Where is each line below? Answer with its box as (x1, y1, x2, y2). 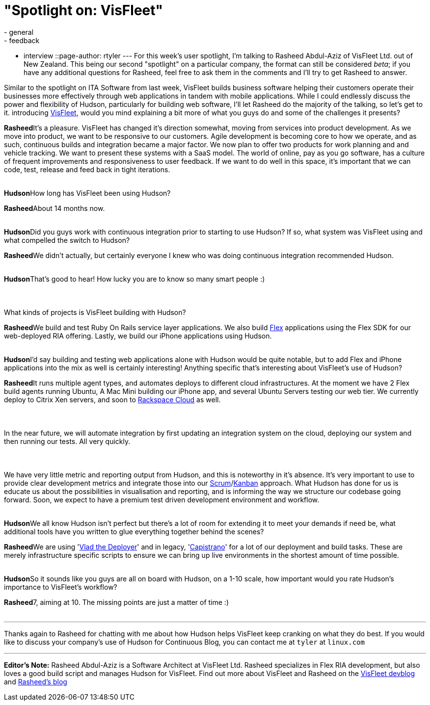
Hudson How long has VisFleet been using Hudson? (4, 188, 171, 197)
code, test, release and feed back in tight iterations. (4, 165, 170, 174)
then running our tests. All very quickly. (4, 437, 131, 445)
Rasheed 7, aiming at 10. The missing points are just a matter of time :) (4, 598, 229, 606)
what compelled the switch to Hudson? (4, 235, 130, 244)
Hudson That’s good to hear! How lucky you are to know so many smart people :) (4, 274, 265, 283)
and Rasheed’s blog (4, 677, 67, 686)
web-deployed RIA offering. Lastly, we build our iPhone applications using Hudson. (4, 331, 272, 340)
